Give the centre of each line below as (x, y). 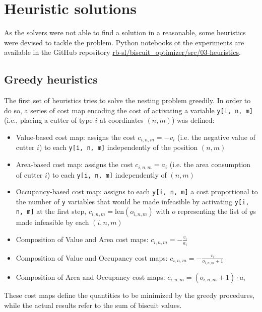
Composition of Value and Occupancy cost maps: (92, 257)
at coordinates (122, 120)
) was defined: (193, 120)
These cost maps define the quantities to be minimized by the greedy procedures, (129, 295)
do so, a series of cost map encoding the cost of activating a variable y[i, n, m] (128, 110)
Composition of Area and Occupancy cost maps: (90, 277)
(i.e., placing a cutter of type (48, 120)
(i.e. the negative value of (216, 137)
